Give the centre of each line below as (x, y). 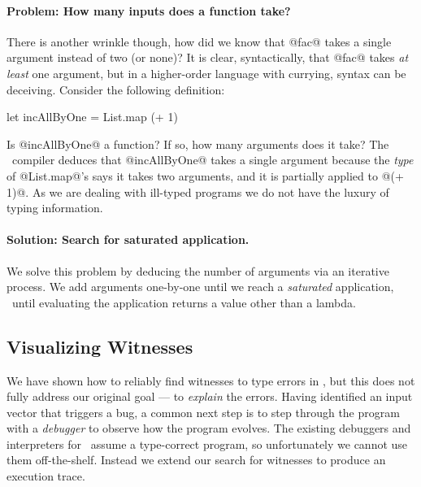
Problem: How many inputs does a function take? (149, 10)
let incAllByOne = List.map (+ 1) (92, 117)
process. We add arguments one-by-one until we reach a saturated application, (200, 287)
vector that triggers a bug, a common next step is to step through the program (203, 412)
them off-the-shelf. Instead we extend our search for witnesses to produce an (196, 460)
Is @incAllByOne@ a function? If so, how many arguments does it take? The (198, 143)
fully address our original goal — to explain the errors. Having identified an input (210, 396)
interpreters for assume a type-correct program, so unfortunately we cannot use (207, 444)
